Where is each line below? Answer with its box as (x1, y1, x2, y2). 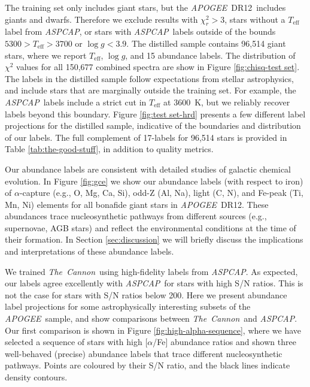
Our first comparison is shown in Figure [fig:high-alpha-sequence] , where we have (5, 323, 302, 336)
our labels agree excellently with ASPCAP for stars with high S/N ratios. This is (5, 277, 303, 289)
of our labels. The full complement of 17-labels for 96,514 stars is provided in (5, 131, 287, 143)
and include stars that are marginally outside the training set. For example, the (5, 84, 296, 96)
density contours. (5, 371, 68, 383)
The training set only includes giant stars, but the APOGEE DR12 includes (5, 1, 286, 13)
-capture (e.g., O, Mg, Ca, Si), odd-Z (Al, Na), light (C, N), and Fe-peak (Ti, (19, 186, 303, 199)
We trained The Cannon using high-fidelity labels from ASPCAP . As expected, (5, 265, 298, 277)
